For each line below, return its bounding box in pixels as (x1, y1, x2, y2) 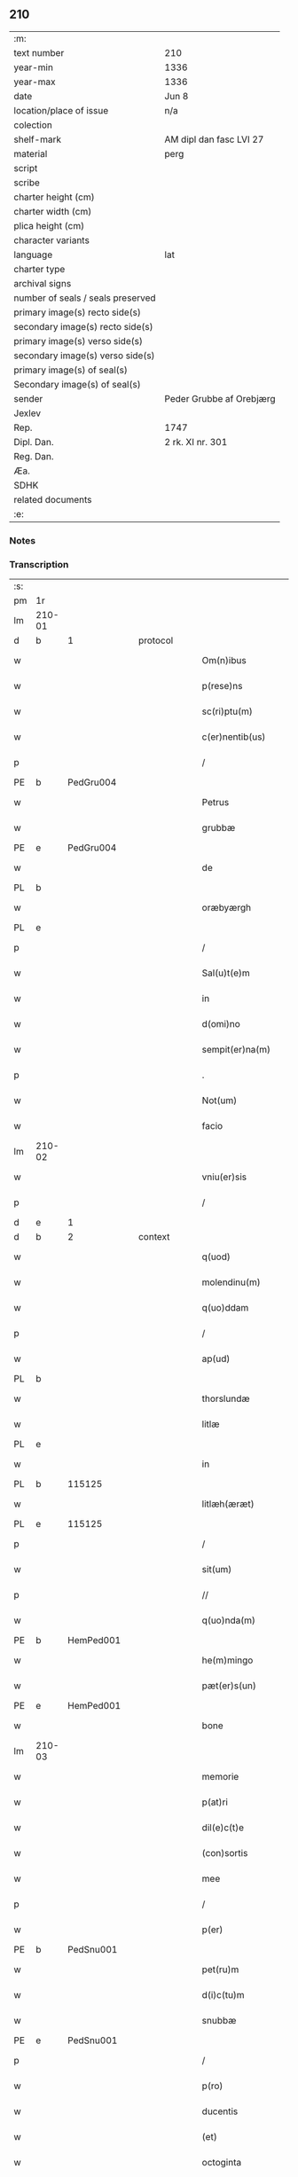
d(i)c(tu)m (201, 1989, 246, 2001)
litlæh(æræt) (201, 1498, 255, 1510)
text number (13, 46, 65, 59)
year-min (13, 61, 53, 74)
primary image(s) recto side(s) (13, 306, 142, 318)
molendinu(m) (201, 1276, 261, 1288)
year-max (13, 75, 56, 88)
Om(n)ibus (201, 654, 247, 667)
